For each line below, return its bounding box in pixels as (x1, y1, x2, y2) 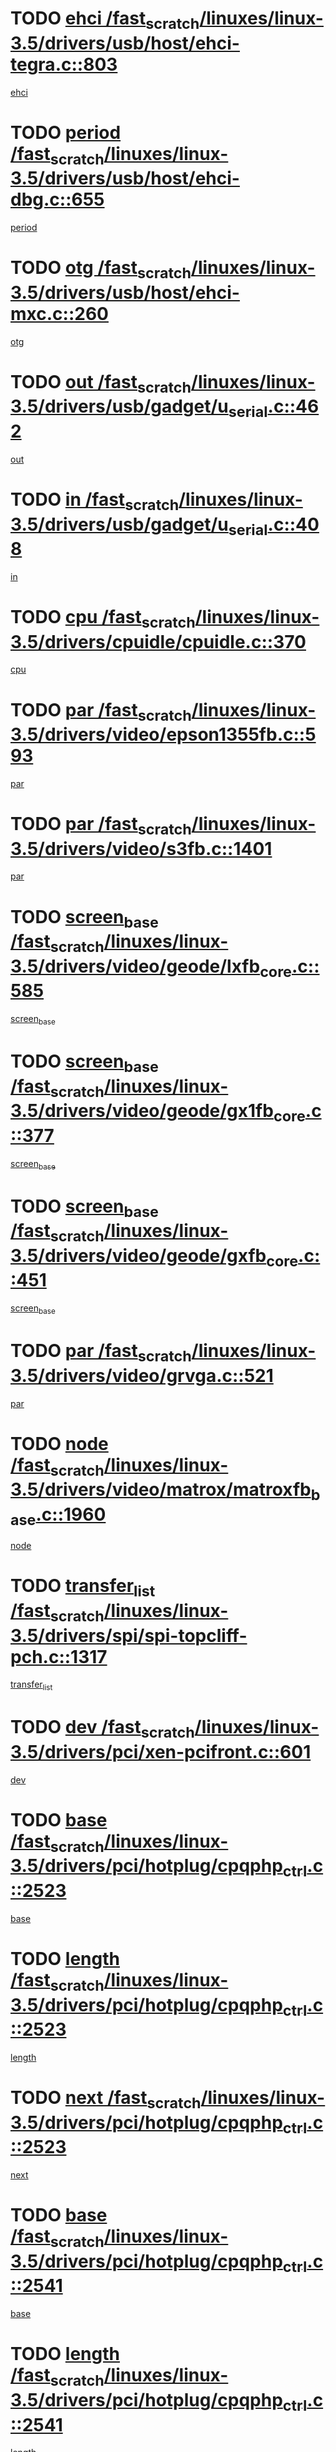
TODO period (10, 121, 122, 144)
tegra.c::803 (10, 53, 118, 76)
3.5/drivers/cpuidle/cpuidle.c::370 (10, 630, 307, 653)
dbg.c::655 (10, 188, 105, 211)
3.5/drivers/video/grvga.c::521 (10, 1364, 274, 1387)
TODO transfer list (10, 1575, 156, 1601)
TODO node (10, 1432, 109, 1455)
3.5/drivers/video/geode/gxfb (10, 1244, 267, 1267)
